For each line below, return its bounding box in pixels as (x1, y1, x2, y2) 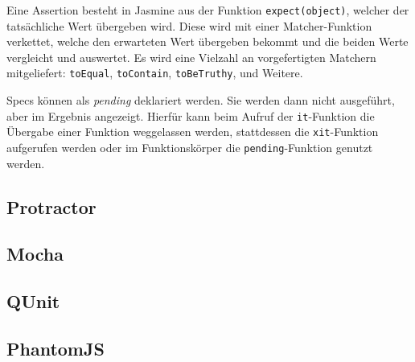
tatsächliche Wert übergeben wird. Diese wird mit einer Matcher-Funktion (6, 17, 372, 34)
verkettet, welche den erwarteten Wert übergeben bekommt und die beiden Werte (6, 33, 409, 50)
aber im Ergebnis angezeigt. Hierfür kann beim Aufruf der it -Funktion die (6, 107, 375, 124)
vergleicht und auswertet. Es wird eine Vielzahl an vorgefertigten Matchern (6, 48, 376, 65)
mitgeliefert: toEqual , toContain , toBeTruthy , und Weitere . (6, 64, 303, 81)
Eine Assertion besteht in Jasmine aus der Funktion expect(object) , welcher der (6, 2, 409, 18)
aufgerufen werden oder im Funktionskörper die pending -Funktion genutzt (6, 139, 373, 155)
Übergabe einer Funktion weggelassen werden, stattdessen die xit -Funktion (6, 123, 379, 140)
